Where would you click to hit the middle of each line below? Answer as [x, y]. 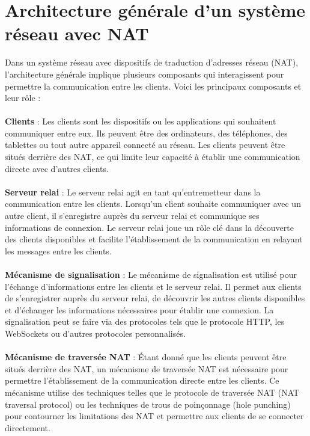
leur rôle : [23, 98]
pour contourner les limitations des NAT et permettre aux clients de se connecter [154, 416]
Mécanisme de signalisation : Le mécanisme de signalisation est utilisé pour [151, 274]
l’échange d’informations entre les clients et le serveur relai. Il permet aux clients [153, 286]
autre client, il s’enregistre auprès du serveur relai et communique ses [132, 216]
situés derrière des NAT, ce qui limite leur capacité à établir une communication [153, 157]
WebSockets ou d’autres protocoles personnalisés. [95, 333]
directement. [28, 427]
